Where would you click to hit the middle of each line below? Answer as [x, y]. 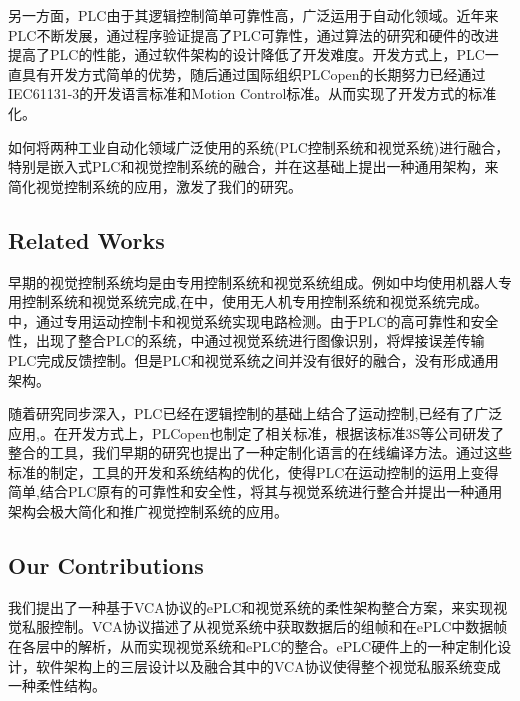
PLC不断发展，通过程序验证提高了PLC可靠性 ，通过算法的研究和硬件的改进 [253, 34]
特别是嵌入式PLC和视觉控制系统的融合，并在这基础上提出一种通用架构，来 [253, 166]
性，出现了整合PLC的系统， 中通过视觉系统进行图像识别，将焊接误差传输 [246, 340]
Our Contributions [106, 565]
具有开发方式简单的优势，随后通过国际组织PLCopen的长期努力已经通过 [253, 73]
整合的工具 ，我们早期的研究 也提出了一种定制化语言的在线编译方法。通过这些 [260, 452]
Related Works [86, 239]
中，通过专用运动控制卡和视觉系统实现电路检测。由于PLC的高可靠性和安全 [253, 320]
